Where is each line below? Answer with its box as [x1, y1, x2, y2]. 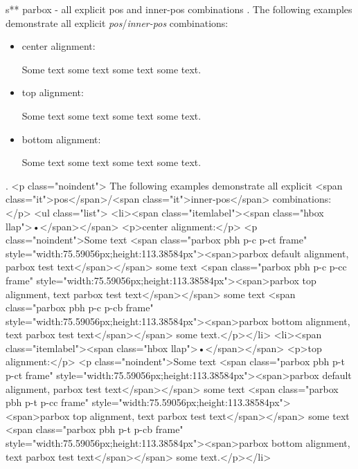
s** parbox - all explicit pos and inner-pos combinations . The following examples [6, 2, 352, 16]
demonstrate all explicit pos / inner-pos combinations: [6, 15, 229, 30]
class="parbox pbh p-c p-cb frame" [6, 300, 154, 315]
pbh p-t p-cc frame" [6, 395, 89, 410]
